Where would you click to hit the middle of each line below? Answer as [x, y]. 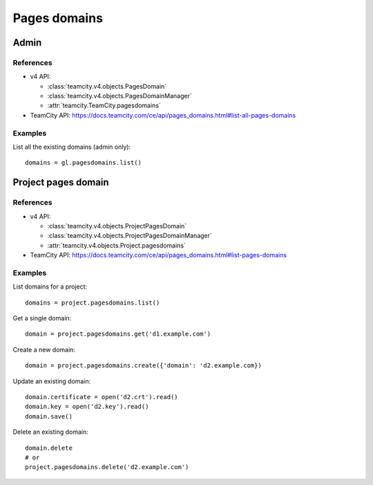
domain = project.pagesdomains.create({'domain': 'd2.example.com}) [143, 366]
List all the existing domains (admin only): [72, 147]
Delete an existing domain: [51, 432]
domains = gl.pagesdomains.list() [83, 163]
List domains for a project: [50, 286]
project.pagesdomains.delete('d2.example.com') [107, 467]
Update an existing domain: [52, 381]
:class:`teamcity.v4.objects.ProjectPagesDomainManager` [130, 236]
